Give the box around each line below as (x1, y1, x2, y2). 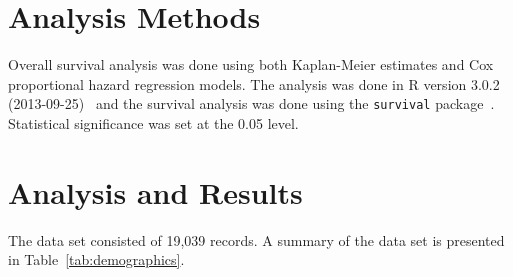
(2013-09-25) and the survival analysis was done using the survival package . (8, 93, 495, 114)
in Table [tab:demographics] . (8, 249, 185, 270)
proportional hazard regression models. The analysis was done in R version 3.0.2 (8, 73, 500, 94)
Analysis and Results (8, 171, 303, 212)
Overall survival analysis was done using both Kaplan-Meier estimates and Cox (8, 54, 494, 75)
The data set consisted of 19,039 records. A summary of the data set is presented (8, 229, 505, 250)
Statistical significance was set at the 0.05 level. (8, 112, 299, 133)
